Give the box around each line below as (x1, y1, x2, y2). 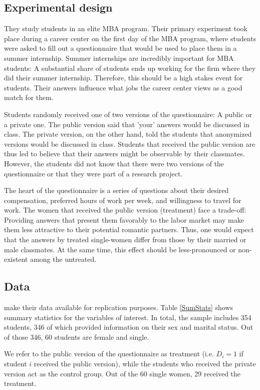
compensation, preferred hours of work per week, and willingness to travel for (4, 194, 241, 205)
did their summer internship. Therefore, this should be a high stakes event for (4, 72, 243, 83)
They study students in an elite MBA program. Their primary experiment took (4, 23, 248, 34)
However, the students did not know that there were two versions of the (4, 158, 224, 168)
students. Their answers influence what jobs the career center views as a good (4, 82, 242, 92)
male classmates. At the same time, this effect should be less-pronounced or (4, 244, 236, 254)
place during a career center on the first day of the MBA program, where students (4, 33, 256, 43)
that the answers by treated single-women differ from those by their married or (4, 234, 246, 245)
